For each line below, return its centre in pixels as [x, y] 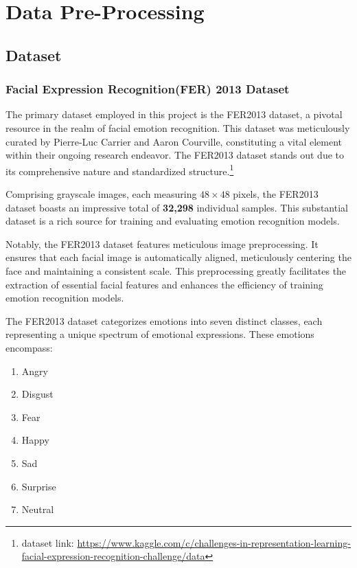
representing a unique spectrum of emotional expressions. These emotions [160, 334]
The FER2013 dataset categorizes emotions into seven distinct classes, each [164, 320]
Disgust [37, 394]
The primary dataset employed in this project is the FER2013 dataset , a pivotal [174, 114]
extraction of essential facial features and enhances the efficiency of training [164, 284]
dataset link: [48, 542]
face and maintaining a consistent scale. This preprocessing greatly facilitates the [176, 270]
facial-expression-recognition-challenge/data [113, 556]
